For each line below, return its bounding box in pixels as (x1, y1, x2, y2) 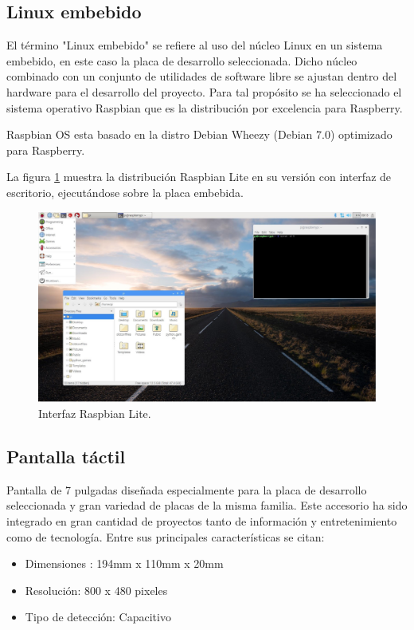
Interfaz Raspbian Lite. (38, 405, 151, 422)
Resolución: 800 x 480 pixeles (25, 581, 168, 598)
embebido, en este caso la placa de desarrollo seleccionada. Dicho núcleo (6, 52, 357, 69)
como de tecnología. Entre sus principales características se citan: (6, 528, 325, 545)
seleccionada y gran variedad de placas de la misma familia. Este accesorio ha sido (6, 497, 408, 514)
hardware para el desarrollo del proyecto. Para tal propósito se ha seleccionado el (6, 83, 402, 100)
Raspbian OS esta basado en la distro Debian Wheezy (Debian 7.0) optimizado (6, 126, 393, 143)
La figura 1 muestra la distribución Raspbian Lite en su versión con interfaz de (6, 168, 392, 185)
